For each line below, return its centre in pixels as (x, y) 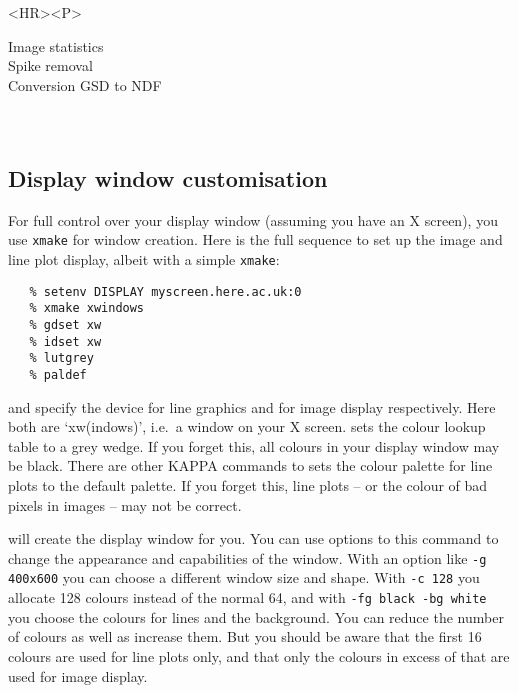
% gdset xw (65, 324)
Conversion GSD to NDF (85, 84)
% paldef (58, 374)
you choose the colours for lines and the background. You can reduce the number (256, 616)
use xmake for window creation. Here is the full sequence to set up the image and (255, 239)
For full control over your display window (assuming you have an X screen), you (253, 219)
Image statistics (56, 45)
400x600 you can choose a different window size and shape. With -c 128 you (244, 577)
